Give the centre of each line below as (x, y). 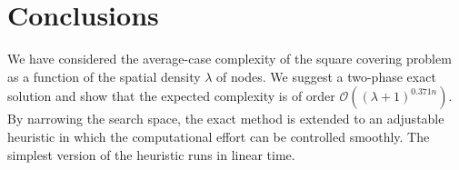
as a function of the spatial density (104, 76)
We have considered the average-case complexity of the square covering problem (229, 59)
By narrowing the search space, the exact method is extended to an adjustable (226, 119)
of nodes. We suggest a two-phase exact (326, 76)
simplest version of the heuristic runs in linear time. (151, 154)
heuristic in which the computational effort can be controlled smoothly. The (219, 136)
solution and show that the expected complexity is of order (171, 96)
